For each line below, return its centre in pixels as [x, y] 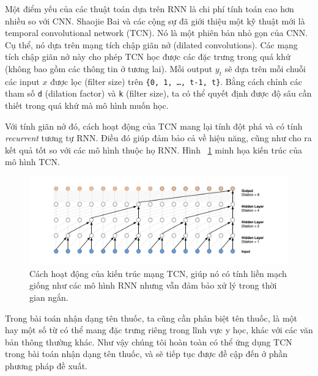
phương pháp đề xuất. [46, 365]
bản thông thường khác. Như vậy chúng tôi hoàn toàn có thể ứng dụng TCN [149, 341]
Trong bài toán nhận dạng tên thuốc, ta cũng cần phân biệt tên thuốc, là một [151, 318]
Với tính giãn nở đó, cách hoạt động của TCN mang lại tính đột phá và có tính [154, 126]
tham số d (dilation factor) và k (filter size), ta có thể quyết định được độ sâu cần [158, 93]
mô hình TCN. [32, 162]
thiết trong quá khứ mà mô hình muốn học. [87, 105]
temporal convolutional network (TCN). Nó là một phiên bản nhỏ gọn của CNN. [157, 33]
